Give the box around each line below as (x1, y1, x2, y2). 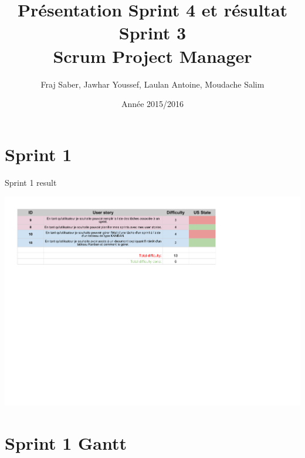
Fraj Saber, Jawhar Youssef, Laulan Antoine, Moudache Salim (40, 78, 265, 90)
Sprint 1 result (5, 176, 57, 188)
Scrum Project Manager (53, 44, 252, 68)
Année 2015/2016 (121, 98, 184, 110)
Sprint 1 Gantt (5, 431, 127, 455)
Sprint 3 (118, 21, 187, 45)
